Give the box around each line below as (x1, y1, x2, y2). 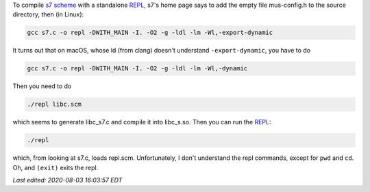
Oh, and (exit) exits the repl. (12, 163, 99, 172)
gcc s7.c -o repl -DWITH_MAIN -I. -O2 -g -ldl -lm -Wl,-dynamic (27, 65, 248, 72)
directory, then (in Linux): (12, 10, 84, 18)
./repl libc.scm (27, 100, 82, 109)
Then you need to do (12, 82, 72, 90)
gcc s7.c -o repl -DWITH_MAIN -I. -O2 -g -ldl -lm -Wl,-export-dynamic (27, 29, 273, 37)
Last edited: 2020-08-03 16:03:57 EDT (12, 176, 123, 184)
